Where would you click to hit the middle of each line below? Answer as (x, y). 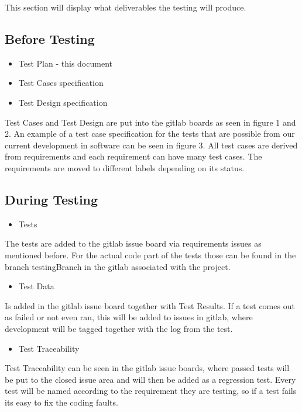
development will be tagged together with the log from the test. (119, 328)
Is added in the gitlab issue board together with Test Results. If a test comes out (150, 305)
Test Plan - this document (65, 63)
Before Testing (50, 38)
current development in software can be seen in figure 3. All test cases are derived (151, 145)
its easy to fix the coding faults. (61, 402)
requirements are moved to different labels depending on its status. (125, 167)
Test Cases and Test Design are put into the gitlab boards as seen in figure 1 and (150, 122)
